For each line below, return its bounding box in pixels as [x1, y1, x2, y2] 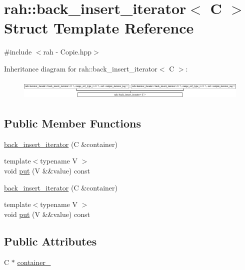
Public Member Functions [4, 115, 141, 130]
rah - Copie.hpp [43, 46, 92, 57]
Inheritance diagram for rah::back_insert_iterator [4, 63, 157, 73]
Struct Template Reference [4, 17, 194, 38]
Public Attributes [4, 233, 97, 248]
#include [4, 46, 32, 57]
